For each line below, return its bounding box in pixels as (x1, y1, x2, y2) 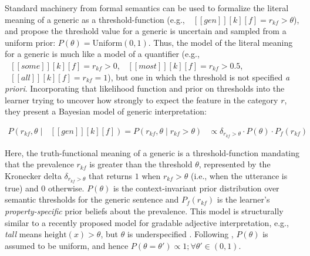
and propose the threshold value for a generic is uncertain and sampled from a (5, 25, 287, 37)
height (44, 231, 67, 240)
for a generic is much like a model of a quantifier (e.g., (5, 48, 200, 60)
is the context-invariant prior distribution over (113, 181, 279, 194)
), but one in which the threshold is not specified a (107, 70, 290, 83)
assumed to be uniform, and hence (5, 239, 129, 251)
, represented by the (198, 158, 271, 170)
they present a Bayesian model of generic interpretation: (5, 105, 207, 117)
